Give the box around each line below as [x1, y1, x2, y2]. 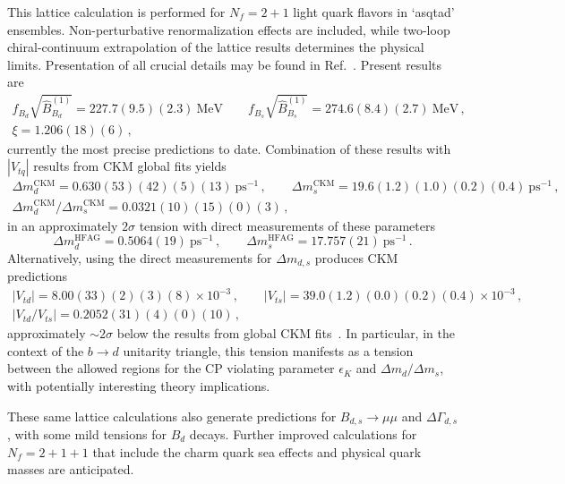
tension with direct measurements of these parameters [139, 216, 435, 234]
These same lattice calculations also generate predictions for [7, 406, 337, 425]
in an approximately [7, 216, 118, 234]
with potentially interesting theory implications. [7, 376, 270, 395]
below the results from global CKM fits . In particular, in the [116, 324, 455, 343]
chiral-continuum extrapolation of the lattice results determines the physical [7, 38, 424, 56]
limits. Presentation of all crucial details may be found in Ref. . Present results [7, 55, 441, 73]
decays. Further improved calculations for [189, 424, 417, 443]
